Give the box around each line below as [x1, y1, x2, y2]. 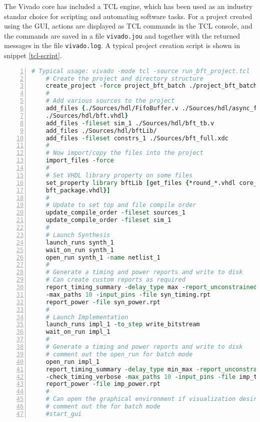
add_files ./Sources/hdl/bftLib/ [45, 127, 157, 134]
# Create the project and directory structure [45, 75, 203, 82]
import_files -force [45, 157, 114, 164]
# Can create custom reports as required [45, 276, 185, 284]
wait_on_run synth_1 [45, 246, 114, 254]
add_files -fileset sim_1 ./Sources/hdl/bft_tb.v [45, 119, 214, 127]
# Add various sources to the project [45, 97, 175, 105]
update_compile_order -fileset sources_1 [45, 209, 185, 217]
